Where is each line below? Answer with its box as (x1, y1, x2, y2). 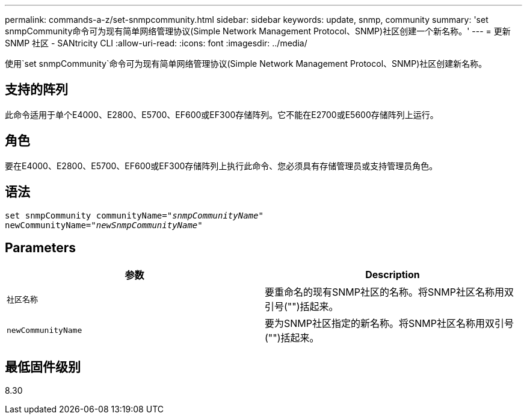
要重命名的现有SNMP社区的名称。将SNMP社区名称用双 (265, 286, 514, 299)
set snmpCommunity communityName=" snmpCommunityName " (5, 210, 263, 220)
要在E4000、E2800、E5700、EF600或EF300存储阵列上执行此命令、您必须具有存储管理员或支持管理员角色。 (5, 160, 438, 171)
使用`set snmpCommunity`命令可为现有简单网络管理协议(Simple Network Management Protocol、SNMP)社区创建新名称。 (5, 58, 487, 69)
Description (365, 268, 420, 281)
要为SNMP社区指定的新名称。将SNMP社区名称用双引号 (265, 317, 514, 330)
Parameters (5, 240, 76, 255)
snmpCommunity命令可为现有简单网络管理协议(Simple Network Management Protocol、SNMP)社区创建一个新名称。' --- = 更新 (5, 26, 511, 36)
